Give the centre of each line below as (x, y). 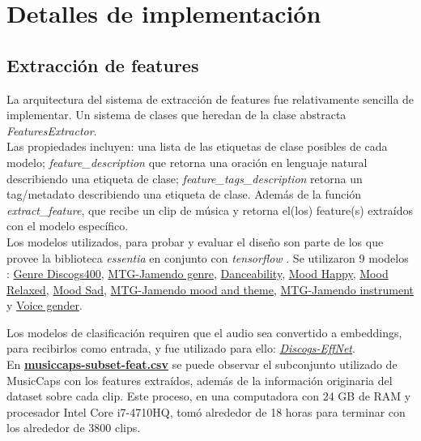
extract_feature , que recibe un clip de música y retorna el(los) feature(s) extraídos (210, 210)
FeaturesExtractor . (52, 130)
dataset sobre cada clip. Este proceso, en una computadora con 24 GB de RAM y (209, 396)
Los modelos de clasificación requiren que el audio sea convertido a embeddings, (204, 332)
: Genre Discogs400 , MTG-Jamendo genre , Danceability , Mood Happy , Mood (198, 274)
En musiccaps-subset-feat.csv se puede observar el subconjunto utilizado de (202, 364)
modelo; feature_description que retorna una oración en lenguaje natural (187, 162)
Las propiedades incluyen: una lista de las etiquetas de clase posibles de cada (197, 146)
